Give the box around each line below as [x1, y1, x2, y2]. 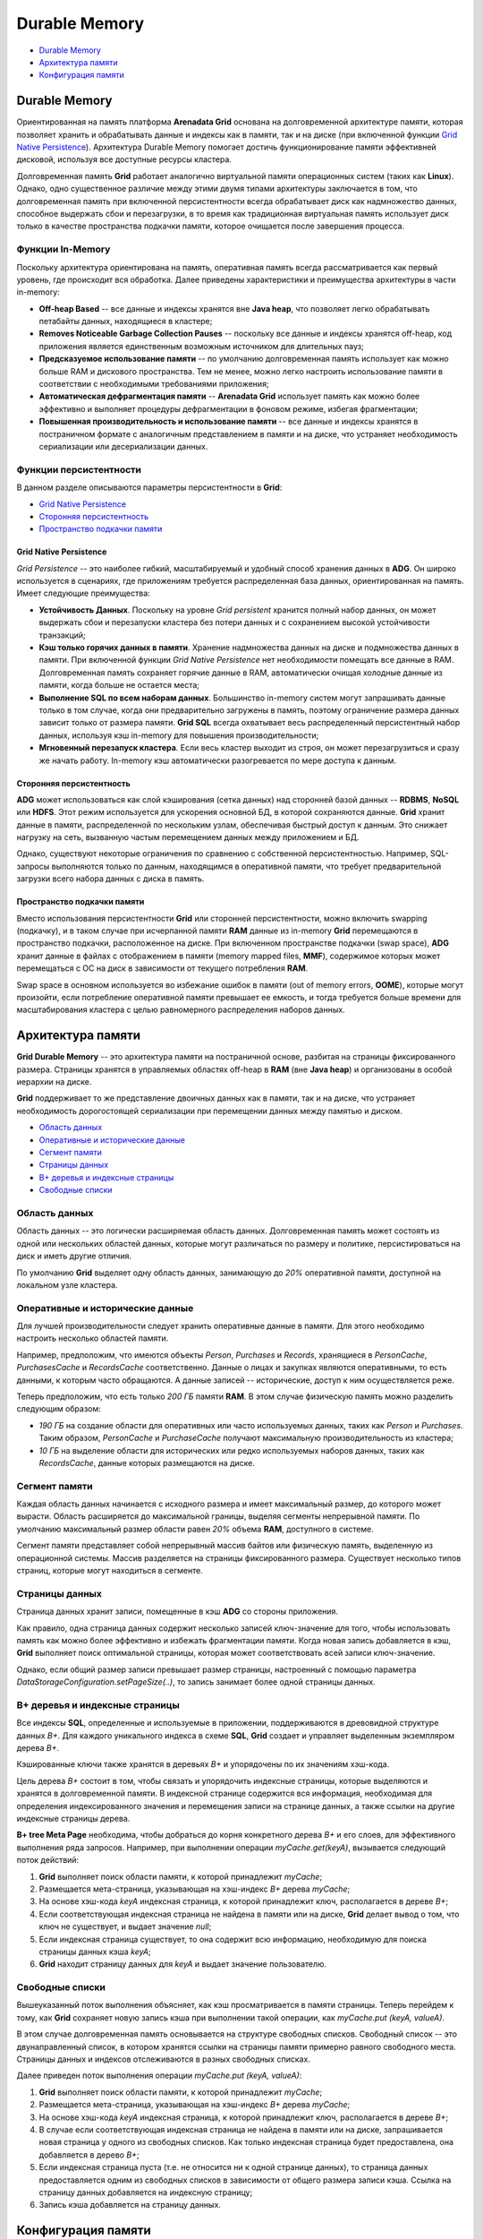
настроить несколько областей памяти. [16, 1333, 169, 1343]
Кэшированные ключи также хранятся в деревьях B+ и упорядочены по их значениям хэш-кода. [16, 1759, 390, 1770]
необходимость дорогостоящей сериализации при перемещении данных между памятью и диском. [16, 1105, 402, 1116]
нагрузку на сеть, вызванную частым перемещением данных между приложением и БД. [16, 832, 360, 843]
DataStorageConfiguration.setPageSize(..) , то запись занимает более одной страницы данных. [16, 1677, 376, 1687]
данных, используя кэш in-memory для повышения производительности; [38, 730, 319, 741]
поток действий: [16, 1855, 80, 1866]
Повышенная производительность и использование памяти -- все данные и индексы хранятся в [38, 416, 419, 427]
